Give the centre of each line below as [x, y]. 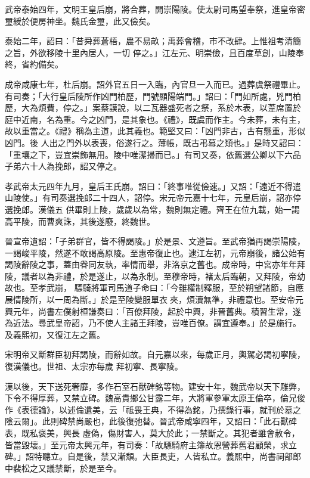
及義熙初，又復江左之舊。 [55, 334]
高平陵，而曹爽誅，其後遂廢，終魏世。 [80, 221]
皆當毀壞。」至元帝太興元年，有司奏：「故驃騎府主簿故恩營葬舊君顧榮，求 [147, 444]
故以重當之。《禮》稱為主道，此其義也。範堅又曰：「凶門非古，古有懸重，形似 [155, 131]
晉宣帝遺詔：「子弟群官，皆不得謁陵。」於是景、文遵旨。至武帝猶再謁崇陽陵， [155, 241]
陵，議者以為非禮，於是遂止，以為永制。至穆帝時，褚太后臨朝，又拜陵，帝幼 [155, 276]
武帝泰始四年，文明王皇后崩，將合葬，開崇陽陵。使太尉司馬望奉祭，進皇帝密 [155, 9]
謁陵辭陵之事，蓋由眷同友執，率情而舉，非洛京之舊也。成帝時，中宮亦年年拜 [155, 264]
